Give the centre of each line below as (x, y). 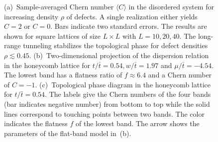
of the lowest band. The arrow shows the (137, 123)
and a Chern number (180, 75)
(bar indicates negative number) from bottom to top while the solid (107, 104)
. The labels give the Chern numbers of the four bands (128, 94)
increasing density (31, 16)
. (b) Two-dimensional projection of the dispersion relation (119, 55)
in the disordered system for (171, 6)
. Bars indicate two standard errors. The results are (129, 26)
